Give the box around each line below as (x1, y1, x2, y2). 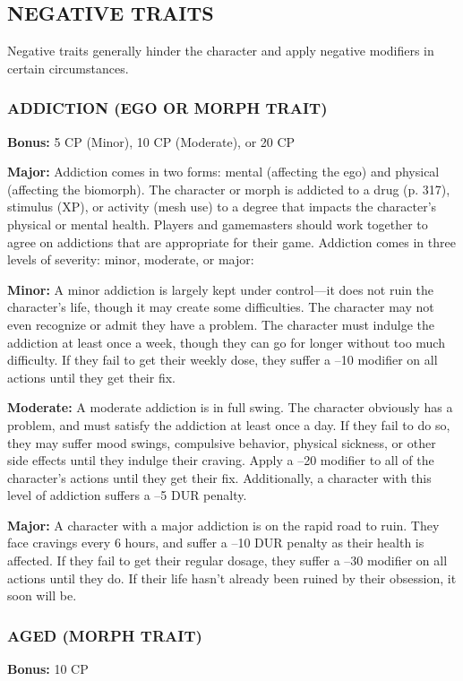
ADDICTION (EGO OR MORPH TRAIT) (7, 97, 328, 119)
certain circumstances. (7, 58, 129, 77)
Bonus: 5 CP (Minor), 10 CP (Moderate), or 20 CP (7, 132, 296, 151)
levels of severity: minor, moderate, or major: (7, 250, 254, 269)
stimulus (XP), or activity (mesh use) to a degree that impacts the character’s (7, 197, 437, 216)
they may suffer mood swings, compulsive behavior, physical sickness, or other (7, 433, 436, 452)
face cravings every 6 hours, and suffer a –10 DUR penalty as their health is (7, 533, 424, 552)
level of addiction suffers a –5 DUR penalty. (7, 486, 247, 504)
